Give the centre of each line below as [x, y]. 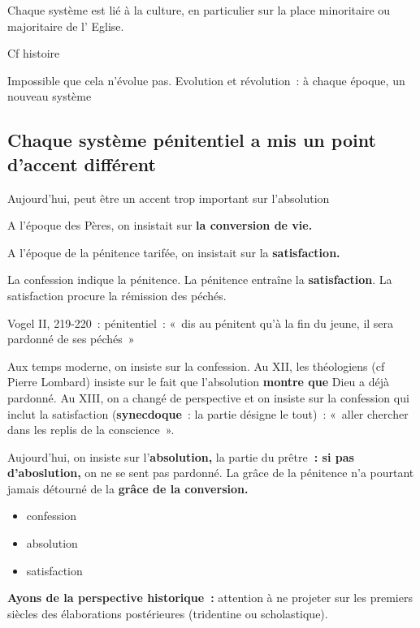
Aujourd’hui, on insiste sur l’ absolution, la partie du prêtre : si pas [181, 456]
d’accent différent [82, 163]
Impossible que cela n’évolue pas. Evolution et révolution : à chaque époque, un [206, 80]
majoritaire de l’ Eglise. [66, 26]
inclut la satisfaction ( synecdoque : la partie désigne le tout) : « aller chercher [208, 413]
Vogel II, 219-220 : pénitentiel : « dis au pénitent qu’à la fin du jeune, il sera [201, 323]
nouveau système [50, 96]
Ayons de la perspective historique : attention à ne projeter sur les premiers [210, 598]
